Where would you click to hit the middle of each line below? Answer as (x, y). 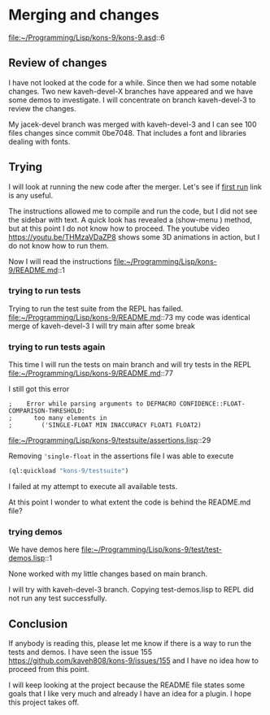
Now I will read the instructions (60, 261)
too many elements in (70, 418)
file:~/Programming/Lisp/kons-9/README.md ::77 (91, 373)
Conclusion (38, 624)
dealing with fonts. (39, 141)
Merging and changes (84, 15)
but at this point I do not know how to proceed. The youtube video (119, 228)
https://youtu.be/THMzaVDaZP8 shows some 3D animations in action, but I (134, 236)
